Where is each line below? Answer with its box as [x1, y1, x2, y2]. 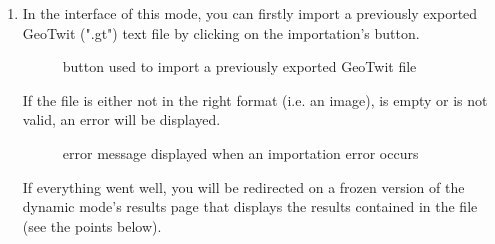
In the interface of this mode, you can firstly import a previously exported [22, 3, 478, 23]
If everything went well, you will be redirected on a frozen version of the [22, 176, 465, 197]
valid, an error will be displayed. [22, 109, 221, 130]
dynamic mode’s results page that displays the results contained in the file [22, 196, 478, 217]
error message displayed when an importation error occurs [62, 142, 419, 163]
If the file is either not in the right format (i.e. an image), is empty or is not [22, 89, 488, 110]
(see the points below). [22, 215, 162, 236]
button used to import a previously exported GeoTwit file [62, 56, 417, 77]
